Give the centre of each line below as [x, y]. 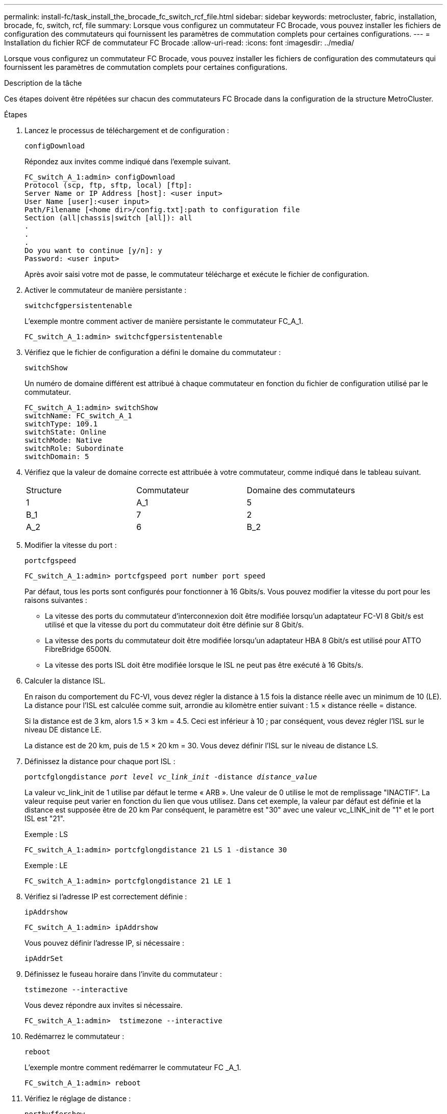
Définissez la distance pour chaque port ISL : [100, 761]
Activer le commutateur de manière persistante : [106, 290]
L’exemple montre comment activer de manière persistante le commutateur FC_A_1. [164, 321]
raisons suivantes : [56, 600]
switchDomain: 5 [57, 457]
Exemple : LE [46, 865]
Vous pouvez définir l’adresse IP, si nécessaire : [104, 943]
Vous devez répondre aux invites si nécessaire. [104, 1005]
